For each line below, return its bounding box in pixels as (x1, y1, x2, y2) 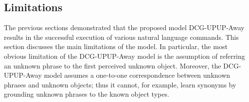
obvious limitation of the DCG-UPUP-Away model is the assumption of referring (4, 51, 245, 61)
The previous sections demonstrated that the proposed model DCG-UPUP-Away (4, 22, 245, 33)
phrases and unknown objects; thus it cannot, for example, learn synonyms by (4, 79, 236, 89)
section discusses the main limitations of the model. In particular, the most (4, 41, 228, 51)
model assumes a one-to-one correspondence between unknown (44, 70, 231, 80)
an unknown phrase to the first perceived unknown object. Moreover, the (4, 60, 221, 70)
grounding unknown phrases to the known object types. (4, 89, 169, 99)
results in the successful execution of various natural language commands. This (4, 32, 239, 42)
